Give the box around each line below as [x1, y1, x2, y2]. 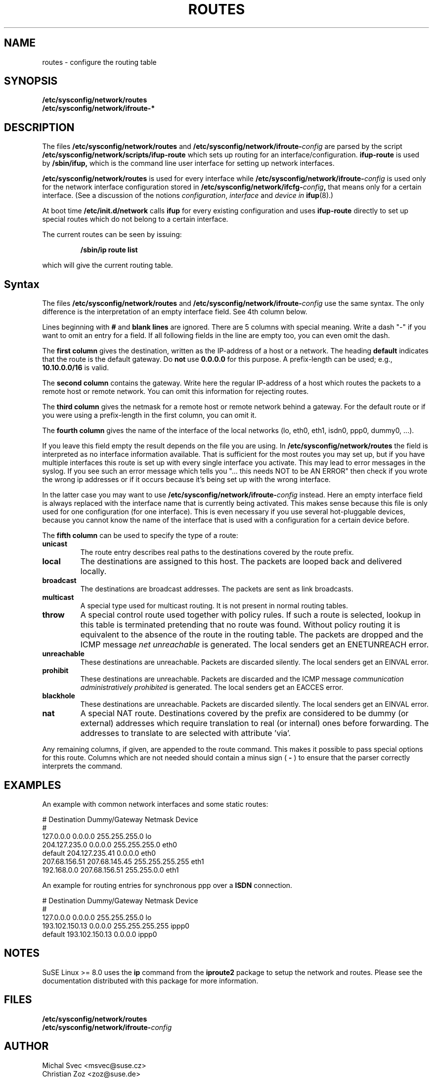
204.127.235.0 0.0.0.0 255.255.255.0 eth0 [42, 840, 177, 849]
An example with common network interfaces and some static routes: [42, 799, 268, 808]
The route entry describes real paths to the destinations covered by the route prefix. [80, 548, 354, 557]
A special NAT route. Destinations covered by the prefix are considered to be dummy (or [80, 708, 409, 719]
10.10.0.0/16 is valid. [42, 363, 109, 372]
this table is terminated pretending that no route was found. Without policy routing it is [80, 620, 400, 630]
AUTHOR [4, 1040, 49, 1053]
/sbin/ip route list [80, 245, 138, 254]
